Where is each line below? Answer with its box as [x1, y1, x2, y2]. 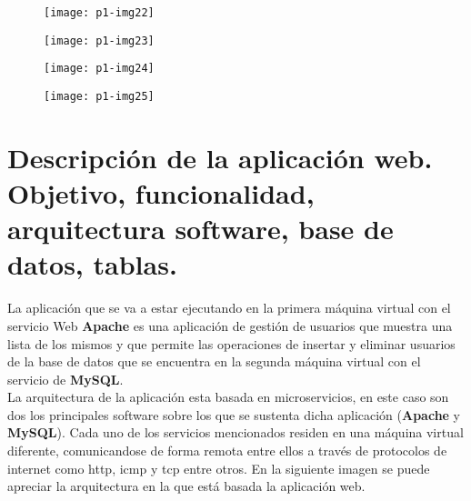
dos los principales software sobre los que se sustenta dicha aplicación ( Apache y [7, 405, 461, 424]
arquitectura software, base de [7, 210, 394, 247]
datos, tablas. [7, 245, 177, 283]
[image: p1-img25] [44, 89, 155, 103]
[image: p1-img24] [44, 62, 155, 75]
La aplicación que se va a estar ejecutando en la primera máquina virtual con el [7, 298, 451, 317]
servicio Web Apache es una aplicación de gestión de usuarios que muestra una [7, 316, 453, 335]
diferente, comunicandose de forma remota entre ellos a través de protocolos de [7, 441, 447, 460]
